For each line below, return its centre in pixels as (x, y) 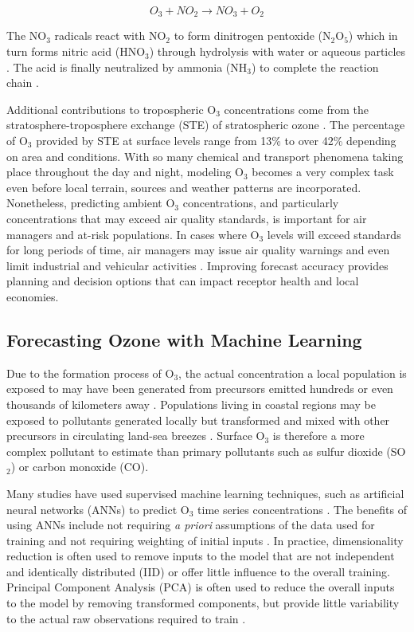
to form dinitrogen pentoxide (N (252, 35)
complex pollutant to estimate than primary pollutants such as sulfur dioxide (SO (206, 451)
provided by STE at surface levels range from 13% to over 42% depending (216, 141)
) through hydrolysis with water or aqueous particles (277, 51)
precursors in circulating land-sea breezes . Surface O (136, 436)
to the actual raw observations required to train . (126, 618)
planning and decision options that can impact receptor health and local (183, 281)
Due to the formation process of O (90, 373)
